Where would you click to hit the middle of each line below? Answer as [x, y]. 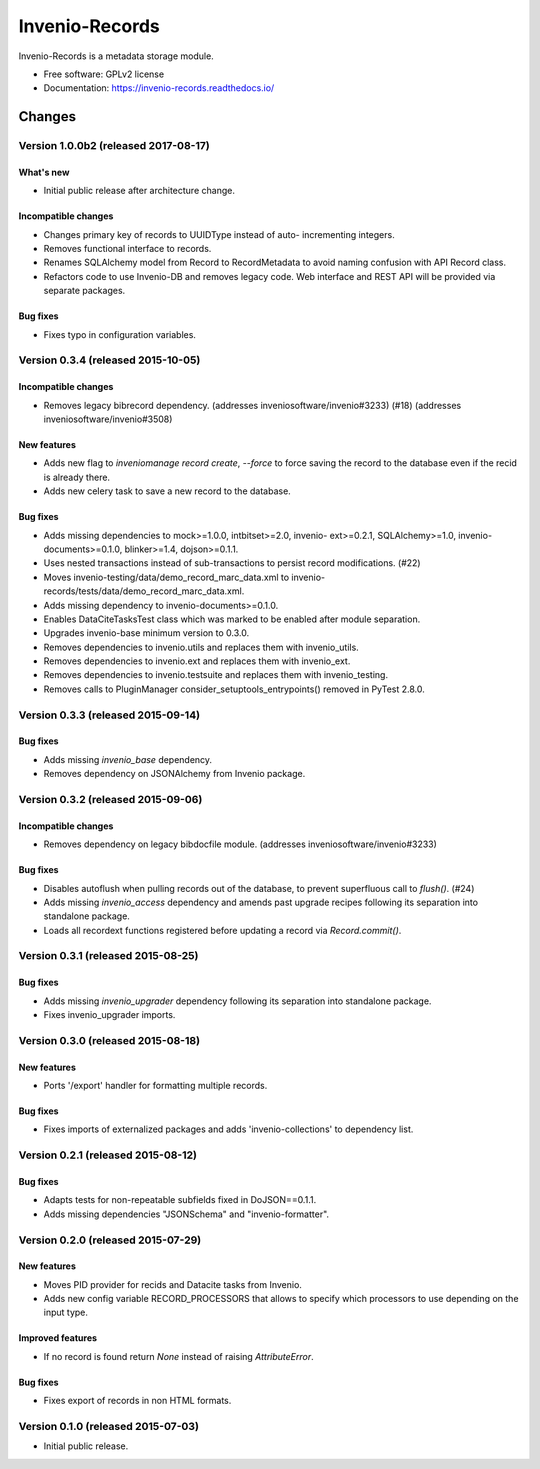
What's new [44, 172]
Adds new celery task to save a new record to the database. [167, 491]
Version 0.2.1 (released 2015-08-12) [108, 1155]
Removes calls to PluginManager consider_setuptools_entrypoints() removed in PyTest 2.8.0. [234, 689]
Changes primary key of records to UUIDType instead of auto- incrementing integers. [219, 234]
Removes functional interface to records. [127, 249]
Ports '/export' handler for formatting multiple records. [155, 1085]
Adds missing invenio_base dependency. [128, 759]
